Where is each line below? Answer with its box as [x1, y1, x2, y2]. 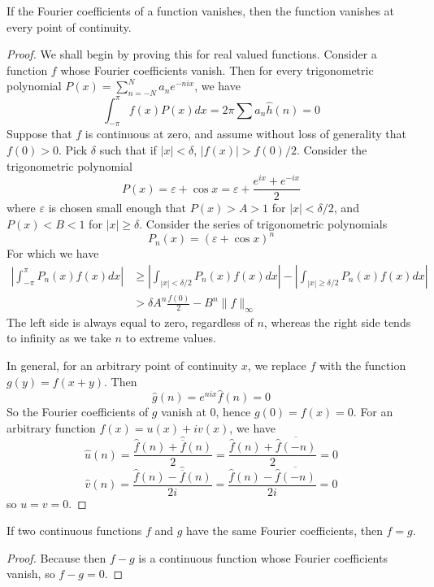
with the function [319, 357, 406, 374]
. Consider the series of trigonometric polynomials [139, 215, 388, 232]
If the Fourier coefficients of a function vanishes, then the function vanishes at [7, 2, 395, 19]
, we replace [247, 357, 306, 374]
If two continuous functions [7, 522, 142, 539]
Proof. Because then [7, 549, 106, 566]
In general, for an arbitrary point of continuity [7, 357, 238, 374]
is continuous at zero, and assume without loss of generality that [85, 125, 407, 142]
